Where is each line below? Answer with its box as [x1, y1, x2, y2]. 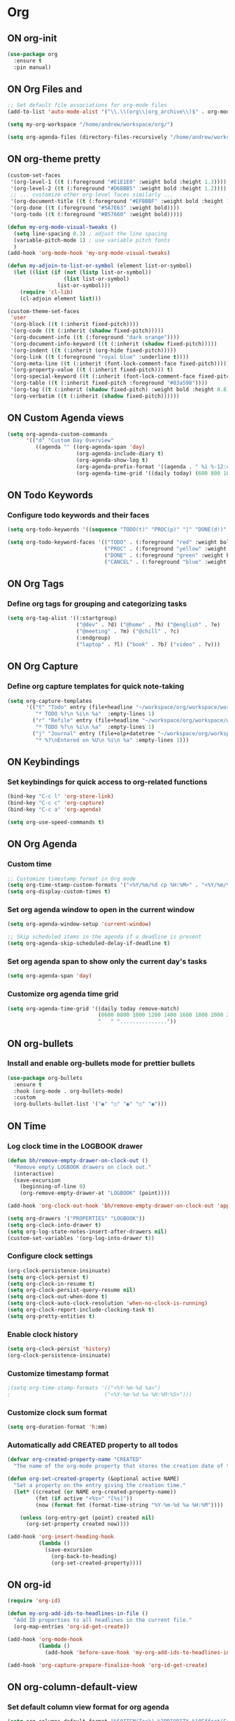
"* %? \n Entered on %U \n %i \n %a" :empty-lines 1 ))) [35, 737, 190, 744]
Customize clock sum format [7, 1407, 107, 1417]
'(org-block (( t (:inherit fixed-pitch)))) [10, 321, 139, 328]
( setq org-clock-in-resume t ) [7, 1280, 96, 1287]
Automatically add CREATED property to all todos [7, 1440, 178, 1450]
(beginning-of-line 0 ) [20, 1183, 86, 1190]
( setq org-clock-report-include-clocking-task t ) [7, 1307, 155, 1314]
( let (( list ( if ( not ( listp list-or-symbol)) [13, 269, 152, 276]
